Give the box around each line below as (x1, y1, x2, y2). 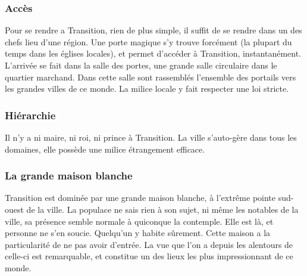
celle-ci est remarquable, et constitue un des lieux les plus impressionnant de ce (5, 250, 293, 262)
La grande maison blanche (5, 168, 133, 183)
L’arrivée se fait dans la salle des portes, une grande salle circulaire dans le (5, 59, 277, 71)
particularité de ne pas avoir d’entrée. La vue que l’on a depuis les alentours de (5, 238, 293, 250)
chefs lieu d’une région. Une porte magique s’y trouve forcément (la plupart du (5, 35, 292, 48)
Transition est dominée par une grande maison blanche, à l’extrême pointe (5, 191, 275, 204)
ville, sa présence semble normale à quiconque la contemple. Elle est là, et (5, 215, 274, 227)
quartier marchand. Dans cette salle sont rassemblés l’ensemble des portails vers (5, 70, 296, 83)
